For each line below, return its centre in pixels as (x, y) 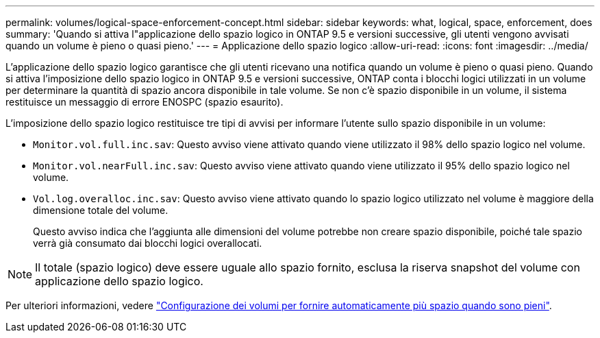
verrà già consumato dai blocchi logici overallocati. (148, 243)
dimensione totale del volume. (101, 210)
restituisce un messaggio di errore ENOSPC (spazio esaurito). (145, 102)
